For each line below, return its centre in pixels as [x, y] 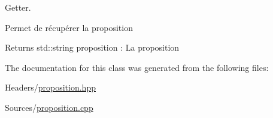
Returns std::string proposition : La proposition [92, 47]
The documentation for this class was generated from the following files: [137, 67]
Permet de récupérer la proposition [69, 27]
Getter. [18, 7]
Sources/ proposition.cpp [49, 107]
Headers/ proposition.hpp [50, 87]
